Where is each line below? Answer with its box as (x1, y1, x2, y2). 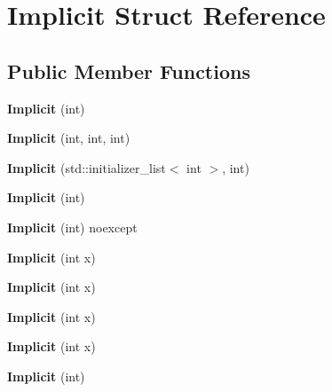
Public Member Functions (7, 57, 250, 84)
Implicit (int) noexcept (7, 217, 138, 236)
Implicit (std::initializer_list (7, 158, 166, 176)
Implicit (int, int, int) (7, 129, 130, 147)
